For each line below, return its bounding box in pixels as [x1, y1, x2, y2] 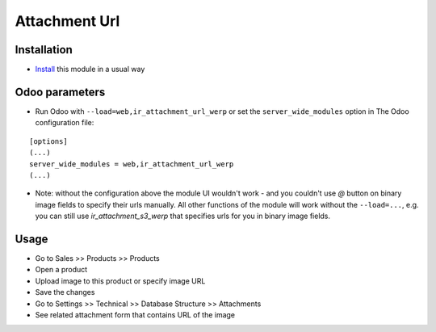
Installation [15, 43, 73, 57]
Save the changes [35, 288, 95, 297]
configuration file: [35, 118, 94, 128]
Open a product [35, 265, 88, 275]
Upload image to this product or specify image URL [35, 275, 206, 286]
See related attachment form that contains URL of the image [35, 309, 236, 319]
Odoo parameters [15, 85, 106, 99]
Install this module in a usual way [35, 65, 145, 74]
